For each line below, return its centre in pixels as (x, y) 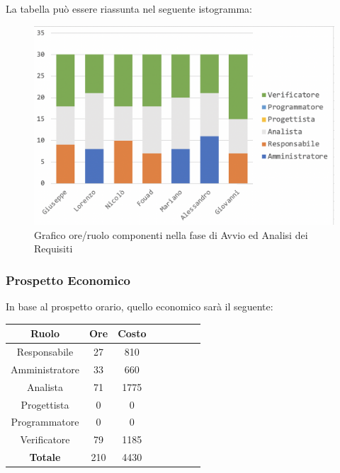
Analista (45, 386)
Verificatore (45, 439)
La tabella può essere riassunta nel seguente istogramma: (129, 8)
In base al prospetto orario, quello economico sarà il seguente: (140, 306)
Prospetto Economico (68, 280)
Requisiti (53, 249)
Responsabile (45, 352)
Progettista (45, 404)
